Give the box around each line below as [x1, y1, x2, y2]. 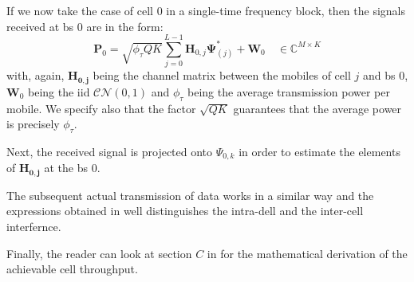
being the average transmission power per [187, 83, 390, 100]
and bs [362, 67, 396, 84]
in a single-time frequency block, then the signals [166, 2, 405, 18]
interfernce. [6, 218, 61, 235]
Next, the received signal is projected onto [6, 143, 213, 159]
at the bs [44, 159, 89, 176]
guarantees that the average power [233, 100, 402, 116]
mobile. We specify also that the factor [6, 100, 196, 116]
